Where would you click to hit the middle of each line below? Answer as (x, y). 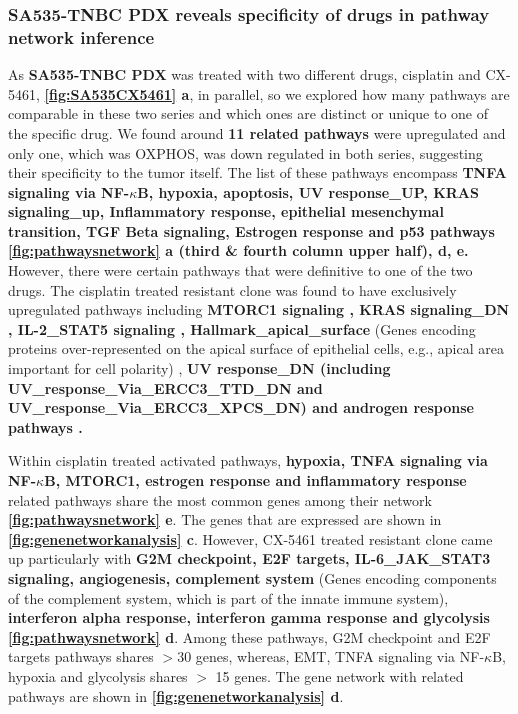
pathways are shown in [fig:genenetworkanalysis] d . (176, 695)
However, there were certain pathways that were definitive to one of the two (240, 270)
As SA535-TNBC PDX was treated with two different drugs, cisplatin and (244, 74)
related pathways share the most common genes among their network (220, 499)
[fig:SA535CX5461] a (117, 93)
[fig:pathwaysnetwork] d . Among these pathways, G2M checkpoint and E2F (249, 636)
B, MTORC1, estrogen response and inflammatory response (255, 480)
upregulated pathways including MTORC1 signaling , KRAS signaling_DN (259, 309)
